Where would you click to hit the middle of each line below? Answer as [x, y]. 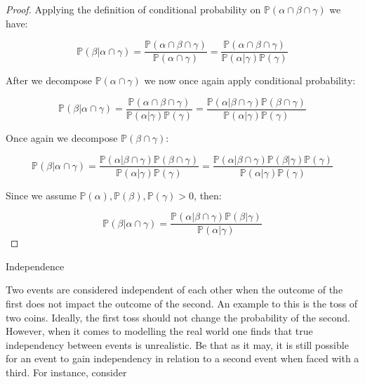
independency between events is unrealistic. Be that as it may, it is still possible [177, 344]
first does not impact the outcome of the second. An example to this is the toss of [182, 303]
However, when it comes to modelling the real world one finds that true [159, 331]
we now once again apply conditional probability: [250, 80]
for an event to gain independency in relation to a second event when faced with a [182, 358]
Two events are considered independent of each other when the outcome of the [174, 290]
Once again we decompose [62, 137]
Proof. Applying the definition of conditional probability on [133, 9]
